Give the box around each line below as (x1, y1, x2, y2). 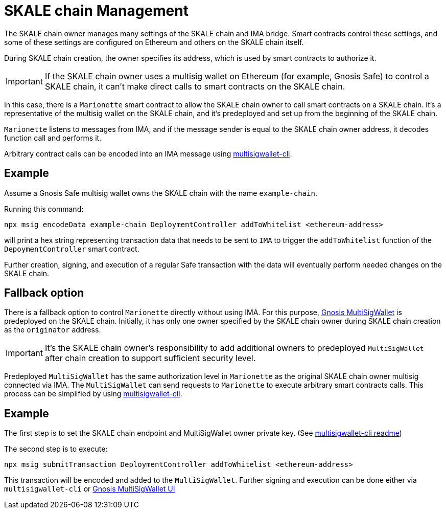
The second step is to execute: (4, 444, 108, 454)
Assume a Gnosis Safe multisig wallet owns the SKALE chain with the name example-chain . (4, 188, 317, 197)
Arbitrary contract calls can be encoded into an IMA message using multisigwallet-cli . (4, 149, 292, 158)
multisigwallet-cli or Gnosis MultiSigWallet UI (4, 484, 175, 494)
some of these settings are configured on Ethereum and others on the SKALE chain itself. (4, 37, 304, 47)
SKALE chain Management (4, 2, 189, 19)
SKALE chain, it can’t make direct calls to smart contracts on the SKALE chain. (44, 81, 345, 92)
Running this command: (4, 204, 84, 213)
